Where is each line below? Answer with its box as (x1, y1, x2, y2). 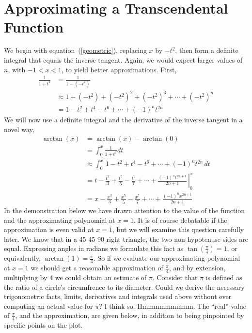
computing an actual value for (4, 300, 93, 311)
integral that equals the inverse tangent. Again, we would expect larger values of (4, 54, 243, 65)
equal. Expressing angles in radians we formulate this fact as (4, 243, 184, 253)
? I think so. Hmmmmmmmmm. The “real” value (99, 300, 247, 311)
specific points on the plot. (4, 320, 83, 330)
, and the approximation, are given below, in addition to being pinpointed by (15, 310, 244, 320)
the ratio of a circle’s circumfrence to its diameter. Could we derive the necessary (4, 282, 245, 292)
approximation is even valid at (4, 224, 94, 234)
